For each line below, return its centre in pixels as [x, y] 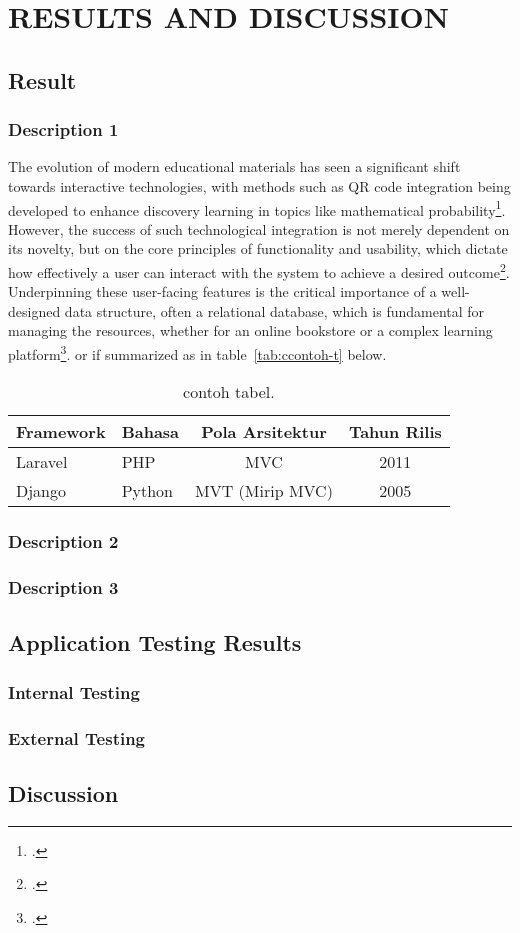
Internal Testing [74, 691]
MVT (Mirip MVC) [264, 491]
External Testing [77, 737]
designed [34, 310]
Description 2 [63, 541]
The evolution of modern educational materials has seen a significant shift [234, 166]
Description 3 [63, 587]
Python [147, 491]
